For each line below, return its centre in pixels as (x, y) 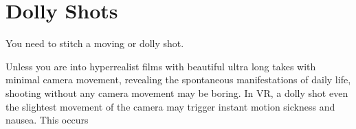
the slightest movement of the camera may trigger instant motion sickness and (170, 106)
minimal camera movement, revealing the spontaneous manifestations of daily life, (178, 80)
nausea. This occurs (47, 120)
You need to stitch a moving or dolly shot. (95, 43)
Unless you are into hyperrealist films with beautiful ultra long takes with (161, 66)
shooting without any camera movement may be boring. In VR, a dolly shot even (177, 92)
